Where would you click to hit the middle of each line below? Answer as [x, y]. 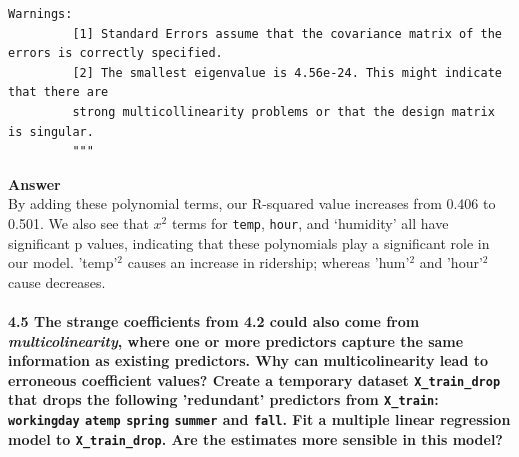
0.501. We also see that [78, 222]
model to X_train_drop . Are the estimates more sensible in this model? [255, 438]
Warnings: [40, 14]
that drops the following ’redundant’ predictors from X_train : [223, 399]
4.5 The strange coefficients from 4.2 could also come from [214, 320]
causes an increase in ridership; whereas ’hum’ [268, 262]
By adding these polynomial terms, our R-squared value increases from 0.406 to [252, 203]
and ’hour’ [451, 262]
